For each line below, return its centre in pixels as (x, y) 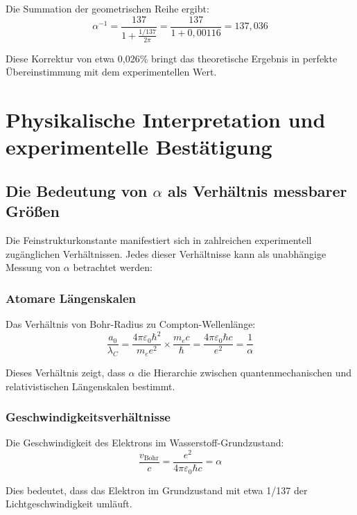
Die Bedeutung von (77, 190)
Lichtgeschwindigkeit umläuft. (69, 504)
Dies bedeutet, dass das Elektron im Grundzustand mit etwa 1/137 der (157, 490)
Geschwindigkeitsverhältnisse (88, 417)
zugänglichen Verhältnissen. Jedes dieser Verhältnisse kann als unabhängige (166, 253)
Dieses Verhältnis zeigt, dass (66, 372)
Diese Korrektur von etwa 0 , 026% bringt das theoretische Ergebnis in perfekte (172, 58)
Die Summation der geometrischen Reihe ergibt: (107, 8)
